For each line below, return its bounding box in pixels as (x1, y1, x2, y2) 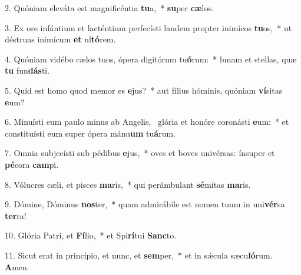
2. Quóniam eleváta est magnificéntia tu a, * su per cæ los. (5, 2, 214, 14)
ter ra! (5, 209, 27, 221)
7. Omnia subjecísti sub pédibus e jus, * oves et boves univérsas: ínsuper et (5, 147, 275, 159)
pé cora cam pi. (5, 158, 59, 170)
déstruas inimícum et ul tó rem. (5, 33, 116, 45)
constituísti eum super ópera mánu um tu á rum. (5, 127, 176, 139)
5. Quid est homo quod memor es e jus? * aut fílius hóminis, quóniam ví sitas (5, 84, 283, 96)
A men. (5, 260, 29, 273)
